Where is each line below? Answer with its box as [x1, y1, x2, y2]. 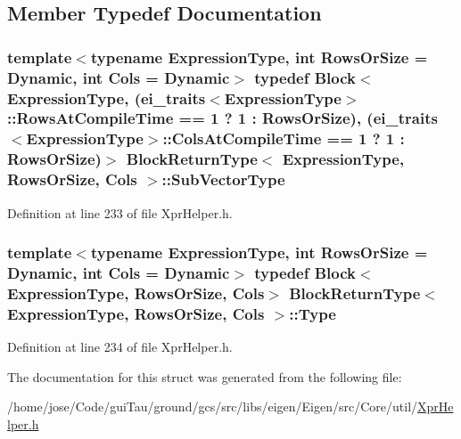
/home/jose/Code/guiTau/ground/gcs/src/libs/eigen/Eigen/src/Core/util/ [7, 397, 418, 416]
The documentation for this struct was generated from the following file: [7, 367, 402, 386]
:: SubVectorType [161, 168, 285, 191]
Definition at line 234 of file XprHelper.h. [7, 337, 233, 356]
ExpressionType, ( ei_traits [7, 86, 206, 109]
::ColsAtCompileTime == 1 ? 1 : [162, 127, 405, 150]
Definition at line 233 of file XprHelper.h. [7, 203, 233, 222]
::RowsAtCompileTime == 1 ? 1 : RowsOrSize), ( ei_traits [7, 107, 438, 129]
